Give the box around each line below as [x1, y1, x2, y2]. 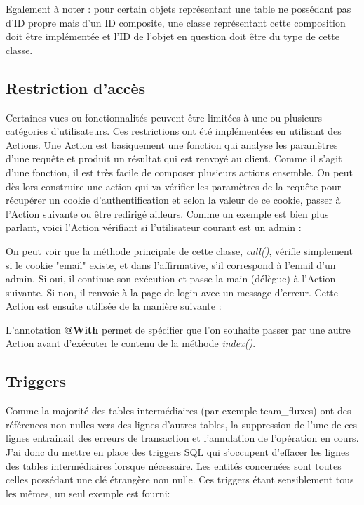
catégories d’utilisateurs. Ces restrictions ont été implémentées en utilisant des [6, 124, 342, 138]
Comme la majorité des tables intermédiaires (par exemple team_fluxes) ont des [6, 403, 351, 418]
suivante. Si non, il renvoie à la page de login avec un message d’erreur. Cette [6, 284, 339, 299]
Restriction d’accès [6, 77, 146, 98]
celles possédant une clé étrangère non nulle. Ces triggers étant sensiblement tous [6, 472, 354, 487]
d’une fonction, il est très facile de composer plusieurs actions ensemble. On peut [6, 164, 353, 179]
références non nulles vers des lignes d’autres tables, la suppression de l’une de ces [6, 417, 358, 431]
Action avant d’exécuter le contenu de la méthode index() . [6, 336, 256, 350]
